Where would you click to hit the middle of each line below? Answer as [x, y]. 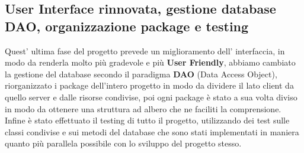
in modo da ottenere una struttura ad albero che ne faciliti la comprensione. [143, 108]
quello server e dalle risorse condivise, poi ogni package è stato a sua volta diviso [151, 97]
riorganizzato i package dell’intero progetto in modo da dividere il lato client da [149, 85]
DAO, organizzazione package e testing [127, 26]
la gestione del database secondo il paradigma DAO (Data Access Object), [141, 74]
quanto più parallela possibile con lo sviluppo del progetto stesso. [123, 143]
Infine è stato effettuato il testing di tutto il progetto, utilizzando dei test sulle [147, 120]
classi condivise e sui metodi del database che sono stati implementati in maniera [152, 131]
